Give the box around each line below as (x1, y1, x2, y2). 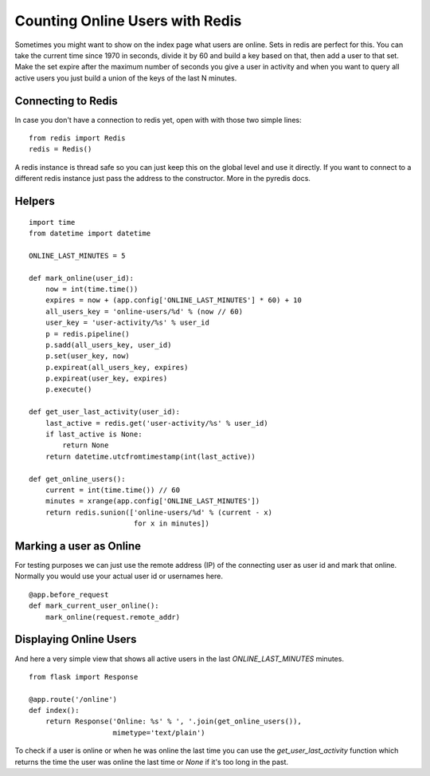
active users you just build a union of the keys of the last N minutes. (14, 73, 237, 83)
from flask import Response (29, 672, 139, 681)
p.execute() (45, 385, 92, 394)
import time (29, 218, 76, 226)
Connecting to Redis (14, 94, 119, 108)
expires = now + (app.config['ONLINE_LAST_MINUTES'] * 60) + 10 (45, 296, 302, 305)
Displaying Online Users (14, 632, 137, 646)
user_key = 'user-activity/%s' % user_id (45, 318, 210, 327)
